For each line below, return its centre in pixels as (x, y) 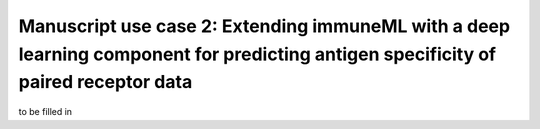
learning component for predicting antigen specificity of (257, 54)
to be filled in (45, 112)
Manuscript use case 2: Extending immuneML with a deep (264, 26)
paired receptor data (105, 82)
